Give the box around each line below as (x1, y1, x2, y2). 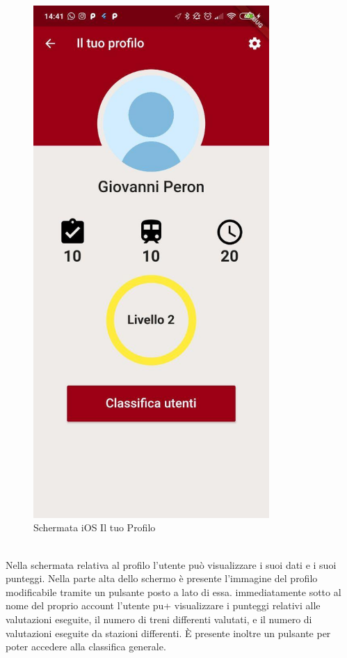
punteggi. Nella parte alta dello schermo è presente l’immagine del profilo (6, 571, 318, 586)
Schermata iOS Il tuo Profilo (33, 520, 156, 535)
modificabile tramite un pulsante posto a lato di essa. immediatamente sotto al (6, 584, 341, 599)
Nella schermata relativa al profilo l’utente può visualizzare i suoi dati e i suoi (6, 557, 337, 572)
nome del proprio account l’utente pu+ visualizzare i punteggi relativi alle (6, 598, 321, 613)
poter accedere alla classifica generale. (6, 639, 166, 654)
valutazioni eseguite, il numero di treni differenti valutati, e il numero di (6, 612, 312, 627)
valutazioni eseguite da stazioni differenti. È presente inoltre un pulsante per (6, 625, 331, 640)
